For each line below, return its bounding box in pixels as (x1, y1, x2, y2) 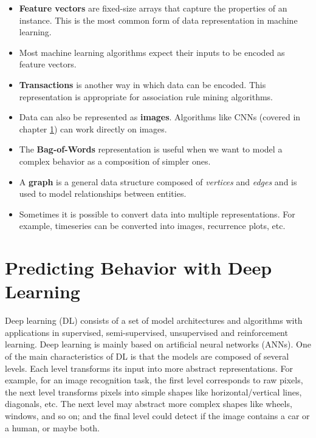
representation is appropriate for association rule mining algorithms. (19, 90, 273, 103)
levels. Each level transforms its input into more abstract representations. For (5, 361, 294, 374)
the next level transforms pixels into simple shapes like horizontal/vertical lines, (5, 385, 302, 398)
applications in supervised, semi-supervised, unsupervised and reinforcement (5, 326, 288, 338)
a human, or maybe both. (5, 421, 100, 434)
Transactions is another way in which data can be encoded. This (19, 78, 266, 91)
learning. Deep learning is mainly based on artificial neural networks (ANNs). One (5, 338, 311, 351)
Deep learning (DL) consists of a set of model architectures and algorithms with (5, 314, 303, 327)
